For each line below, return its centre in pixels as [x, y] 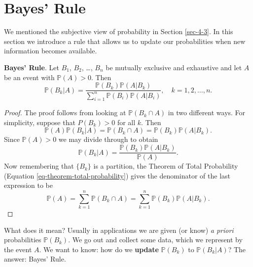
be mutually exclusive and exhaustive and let [174, 67]
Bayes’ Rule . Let [32, 67]
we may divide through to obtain [108, 139]
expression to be [28, 185]
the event [18, 249]
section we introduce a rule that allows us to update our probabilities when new [125, 41]
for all [126, 122]
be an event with [29, 77]
